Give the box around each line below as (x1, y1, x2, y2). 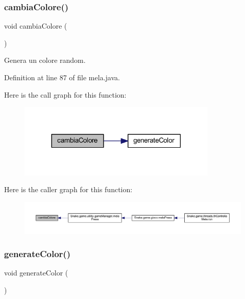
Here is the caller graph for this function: (4, 184, 133, 195)
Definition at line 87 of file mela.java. (4, 72, 120, 82)
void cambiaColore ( (4, 20, 67, 31)
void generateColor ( (4, 267, 68, 278)
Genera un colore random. (4, 55, 86, 65)
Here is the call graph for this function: (4, 89, 127, 100)
